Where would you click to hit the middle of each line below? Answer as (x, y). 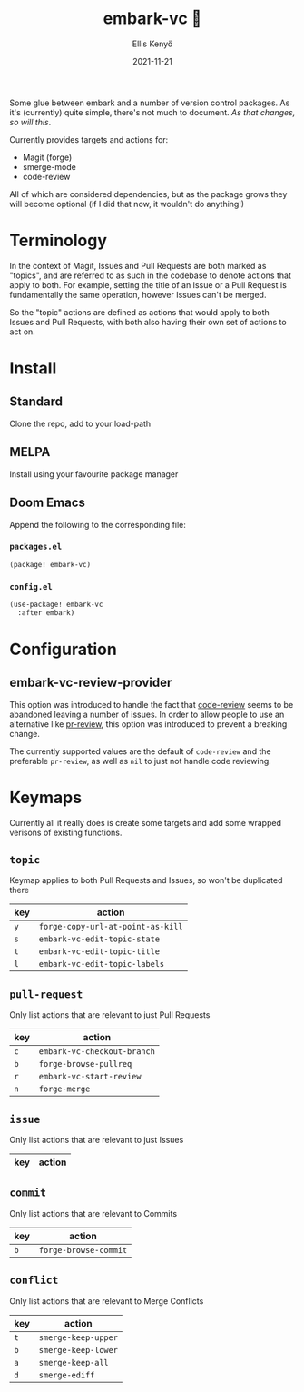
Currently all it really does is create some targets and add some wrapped (145, 822)
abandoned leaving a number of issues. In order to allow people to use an (147, 714)
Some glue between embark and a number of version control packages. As (150, 103)
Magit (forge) (47, 157)
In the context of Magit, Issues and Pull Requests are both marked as (138, 265)
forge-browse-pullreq (85, 1064)
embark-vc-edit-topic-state (99, 939)
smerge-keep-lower (78, 1350)
